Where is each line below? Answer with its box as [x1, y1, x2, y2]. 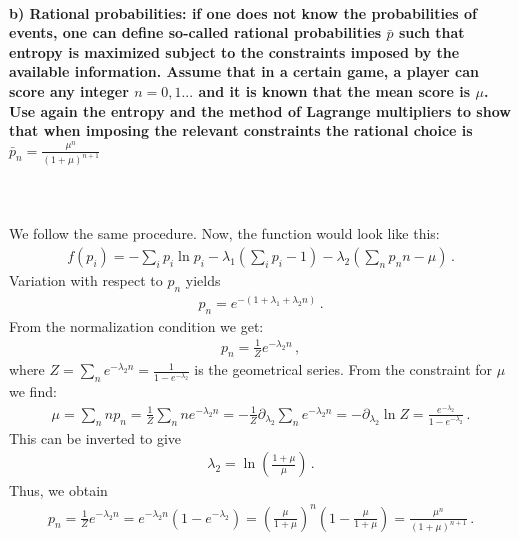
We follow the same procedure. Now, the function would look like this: [9, 223, 440, 244]
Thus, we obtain [9, 480, 108, 501]
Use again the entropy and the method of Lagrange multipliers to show [9, 100, 511, 121]
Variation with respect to [9, 269, 163, 290]
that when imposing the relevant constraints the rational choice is [9, 120, 473, 141]
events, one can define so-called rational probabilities [9, 22, 382, 43]
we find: [9, 381, 57, 402]
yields [185, 269, 221, 290]
